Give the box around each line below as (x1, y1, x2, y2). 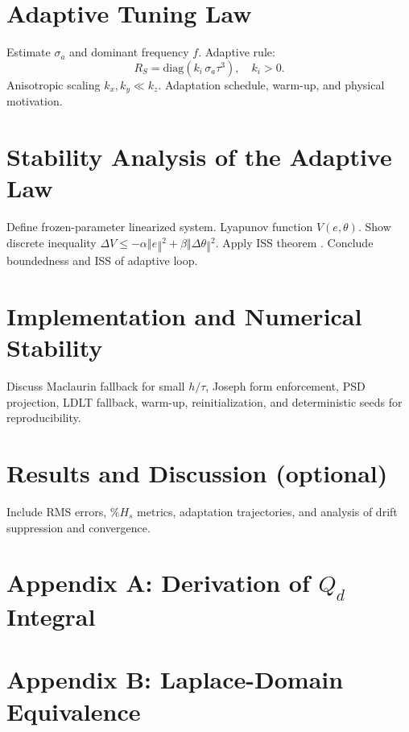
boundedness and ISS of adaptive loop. (6, 252, 198, 269)
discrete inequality (6, 234, 97, 250)
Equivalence (6, 694, 141, 727)
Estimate (6, 43, 51, 60)
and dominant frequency (69, 43, 189, 60)
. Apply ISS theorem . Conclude (215, 234, 374, 250)
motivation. (6, 93, 63, 110)
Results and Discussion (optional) (6, 457, 388, 490)
